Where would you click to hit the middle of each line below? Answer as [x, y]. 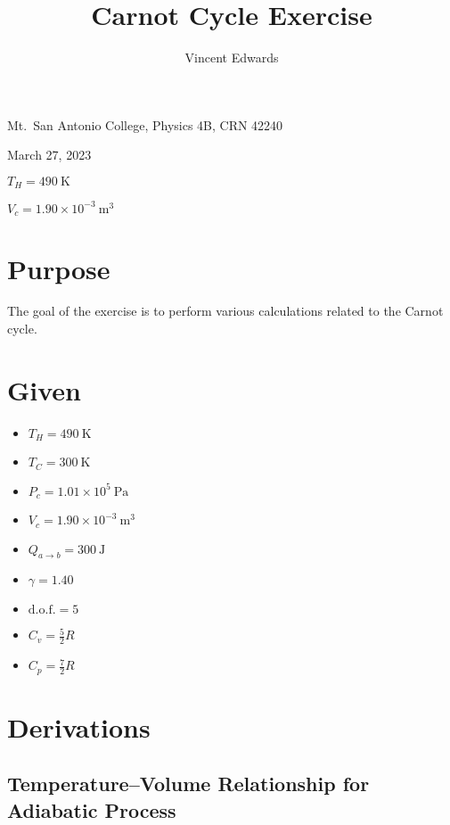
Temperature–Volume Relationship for [188, 784]
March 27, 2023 [49, 155]
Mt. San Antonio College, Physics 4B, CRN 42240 [145, 124]
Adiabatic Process [92, 809]
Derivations [79, 726]
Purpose [59, 268]
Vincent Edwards [232, 58]
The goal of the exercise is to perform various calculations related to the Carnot [225, 311]
